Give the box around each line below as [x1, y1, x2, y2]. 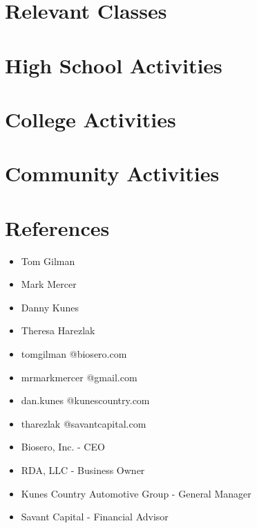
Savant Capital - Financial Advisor [21, 509, 169, 524]
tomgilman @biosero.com [21, 347, 127, 361]
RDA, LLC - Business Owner [21, 462, 145, 477]
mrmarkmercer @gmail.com [21, 370, 137, 384]
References [5, 213, 110, 242]
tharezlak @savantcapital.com [21, 416, 146, 430]
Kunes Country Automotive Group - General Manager [21, 486, 251, 500]
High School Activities [5, 51, 222, 79]
